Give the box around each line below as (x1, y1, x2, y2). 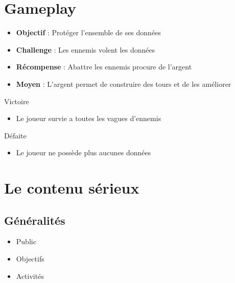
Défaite (4, 130, 27, 140)
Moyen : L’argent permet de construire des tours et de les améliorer (16, 78, 231, 89)
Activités (16, 270, 44, 281)
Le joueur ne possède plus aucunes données (16, 147, 151, 158)
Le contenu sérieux (4, 177, 139, 198)
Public (16, 236, 36, 247)
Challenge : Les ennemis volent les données (16, 44, 155, 55)
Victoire (4, 96, 29, 106)
